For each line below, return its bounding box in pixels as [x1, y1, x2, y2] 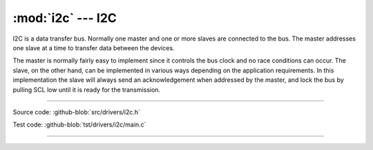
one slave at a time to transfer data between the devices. [12, 43, 175, 52]
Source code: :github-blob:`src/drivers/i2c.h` [12, 107, 141, 116]
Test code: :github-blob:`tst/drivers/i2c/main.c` [12, 120, 146, 129]
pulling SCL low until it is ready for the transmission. [12, 85, 161, 94]
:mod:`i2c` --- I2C [12, 10, 117, 25]
